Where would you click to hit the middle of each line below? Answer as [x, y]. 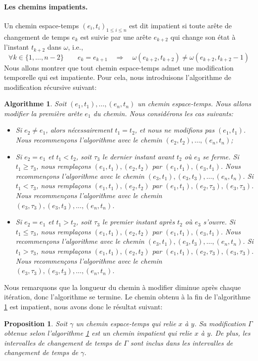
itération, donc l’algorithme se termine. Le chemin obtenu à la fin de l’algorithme [127, 297]
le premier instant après [139, 222]
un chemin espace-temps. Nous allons [194, 104]
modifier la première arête [43, 113]
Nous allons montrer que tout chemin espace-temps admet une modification [119, 67]
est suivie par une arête [116, 36]
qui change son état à [203, 36]
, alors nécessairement [79, 130]
